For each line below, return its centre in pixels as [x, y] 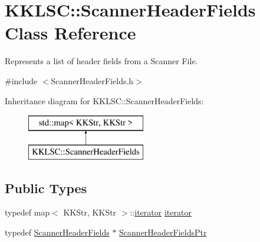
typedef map [27, 212]
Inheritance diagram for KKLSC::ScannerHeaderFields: [104, 100]
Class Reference [70, 33]
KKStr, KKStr [90, 212]
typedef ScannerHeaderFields [57, 232]
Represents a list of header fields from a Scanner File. [101, 61]
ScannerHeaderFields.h [92, 80]
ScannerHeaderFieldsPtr [163, 232]
